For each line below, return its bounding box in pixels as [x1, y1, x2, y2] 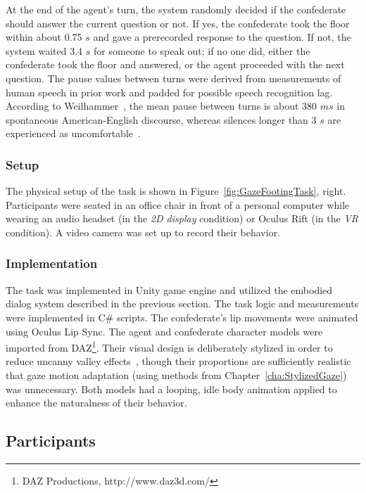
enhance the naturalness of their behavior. [6, 395, 187, 410]
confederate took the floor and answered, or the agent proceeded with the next [6, 57, 345, 72]
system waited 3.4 [6, 43, 83, 58]
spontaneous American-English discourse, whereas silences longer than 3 [6, 112, 317, 127]
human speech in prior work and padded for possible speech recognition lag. [6, 84, 333, 99]
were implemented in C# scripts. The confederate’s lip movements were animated [6, 309, 358, 324]
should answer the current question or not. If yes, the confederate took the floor [6, 15, 350, 30]
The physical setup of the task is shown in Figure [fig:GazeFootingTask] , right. [6, 184, 346, 198]
